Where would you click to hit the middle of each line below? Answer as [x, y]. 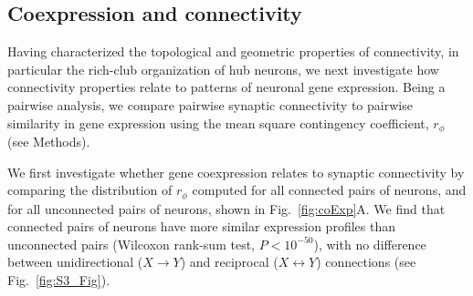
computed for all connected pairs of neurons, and [329, 190]
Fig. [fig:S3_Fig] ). [59, 280]
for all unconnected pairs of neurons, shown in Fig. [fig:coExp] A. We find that [226, 208]
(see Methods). [49, 142]
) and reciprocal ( [229, 262]
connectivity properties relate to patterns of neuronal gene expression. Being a [226, 87]
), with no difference [370, 244]
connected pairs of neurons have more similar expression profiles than [201, 226]
